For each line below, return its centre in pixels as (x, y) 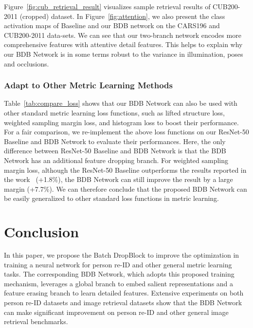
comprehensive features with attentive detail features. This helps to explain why (123, 44)
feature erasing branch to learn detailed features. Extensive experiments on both (124, 293)
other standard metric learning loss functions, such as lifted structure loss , (115, 112)
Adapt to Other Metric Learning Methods (88, 85)
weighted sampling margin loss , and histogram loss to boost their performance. (121, 122)
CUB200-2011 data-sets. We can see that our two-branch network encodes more (123, 35)
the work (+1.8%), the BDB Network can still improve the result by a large (118, 179)
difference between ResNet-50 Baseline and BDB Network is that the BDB (115, 151)
